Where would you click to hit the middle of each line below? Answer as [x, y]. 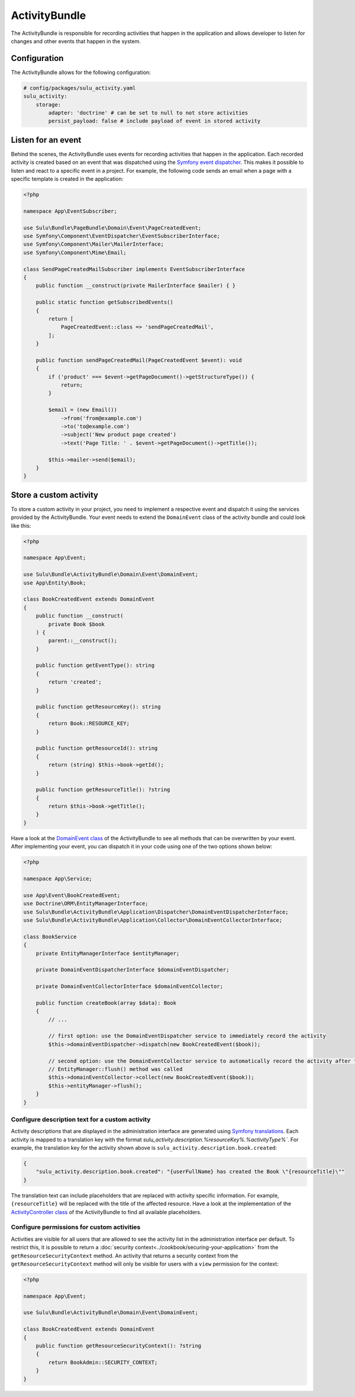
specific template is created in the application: [67, 179]
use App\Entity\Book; [55, 583]
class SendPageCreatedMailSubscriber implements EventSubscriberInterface [134, 269]
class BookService [50, 937]
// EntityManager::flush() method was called [115, 1069]
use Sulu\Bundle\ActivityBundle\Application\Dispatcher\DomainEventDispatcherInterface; [156, 912]
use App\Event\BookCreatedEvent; [72, 895]
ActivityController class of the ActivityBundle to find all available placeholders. [106, 1212]
